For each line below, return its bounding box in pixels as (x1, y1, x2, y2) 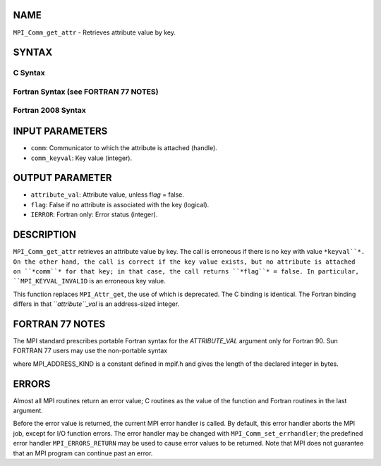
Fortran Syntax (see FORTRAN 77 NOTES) (13, 87, 159, 97)
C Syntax (13, 68, 45, 78)
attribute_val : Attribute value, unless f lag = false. (30, 190, 185, 199)
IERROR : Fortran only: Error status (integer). (30, 210, 158, 219)
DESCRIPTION (13, 229, 77, 241)
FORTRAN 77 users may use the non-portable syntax (13, 346, 168, 355)
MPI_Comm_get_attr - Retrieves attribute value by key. (13, 28, 176, 37)
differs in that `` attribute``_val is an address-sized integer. (13, 300, 180, 308)
